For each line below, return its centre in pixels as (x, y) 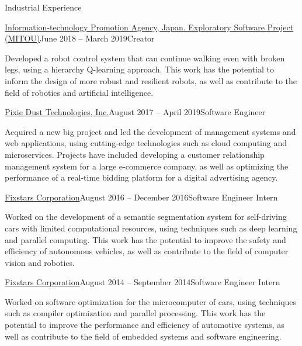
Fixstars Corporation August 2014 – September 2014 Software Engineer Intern (143, 282)
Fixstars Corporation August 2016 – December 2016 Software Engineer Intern (141, 197)
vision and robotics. (40, 262)
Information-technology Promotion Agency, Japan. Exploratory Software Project (149, 27)
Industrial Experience (43, 7)
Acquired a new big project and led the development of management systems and (150, 131)
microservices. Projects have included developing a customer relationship (135, 154)
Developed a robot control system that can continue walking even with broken (145, 58)
